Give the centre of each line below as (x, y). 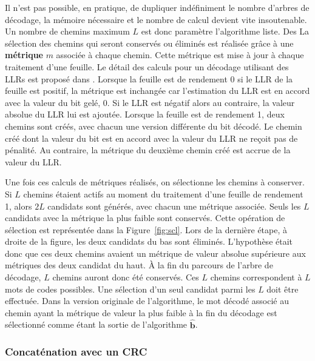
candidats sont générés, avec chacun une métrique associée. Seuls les (174, 206)
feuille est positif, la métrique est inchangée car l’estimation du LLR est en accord (157, 91)
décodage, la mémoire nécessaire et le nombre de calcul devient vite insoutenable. (156, 19)
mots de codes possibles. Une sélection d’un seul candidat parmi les (130, 289)
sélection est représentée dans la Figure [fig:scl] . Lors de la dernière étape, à (146, 229)
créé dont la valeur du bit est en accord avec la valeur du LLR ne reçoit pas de (151, 138)
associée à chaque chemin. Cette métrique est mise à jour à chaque (180, 55)
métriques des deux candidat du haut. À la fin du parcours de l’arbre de (139, 265)
